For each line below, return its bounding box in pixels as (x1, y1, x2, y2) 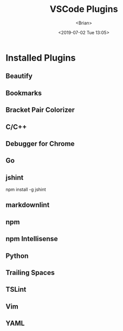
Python (5, 251, 29, 260)
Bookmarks (5, 88, 42, 97)
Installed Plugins (5, 52, 76, 63)
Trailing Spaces (5, 268, 55, 277)
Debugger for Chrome (5, 139, 75, 148)
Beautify (5, 72, 33, 81)
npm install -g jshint (5, 186, 46, 192)
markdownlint (5, 201, 50, 209)
